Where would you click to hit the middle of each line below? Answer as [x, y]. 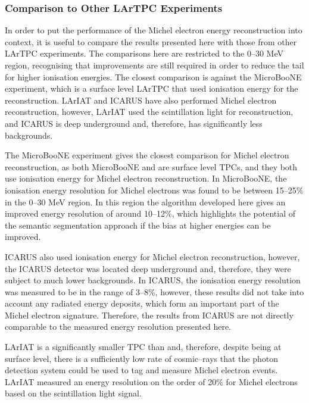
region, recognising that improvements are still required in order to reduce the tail [154, 65]
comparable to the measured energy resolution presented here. [118, 327]
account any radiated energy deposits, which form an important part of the [142, 303]
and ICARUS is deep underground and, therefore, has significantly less [134, 123]
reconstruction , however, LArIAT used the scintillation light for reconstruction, [149, 112]
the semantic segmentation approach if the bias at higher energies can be [138, 225]
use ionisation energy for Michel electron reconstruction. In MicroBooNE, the [146, 178]
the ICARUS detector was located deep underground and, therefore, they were [148, 268]
